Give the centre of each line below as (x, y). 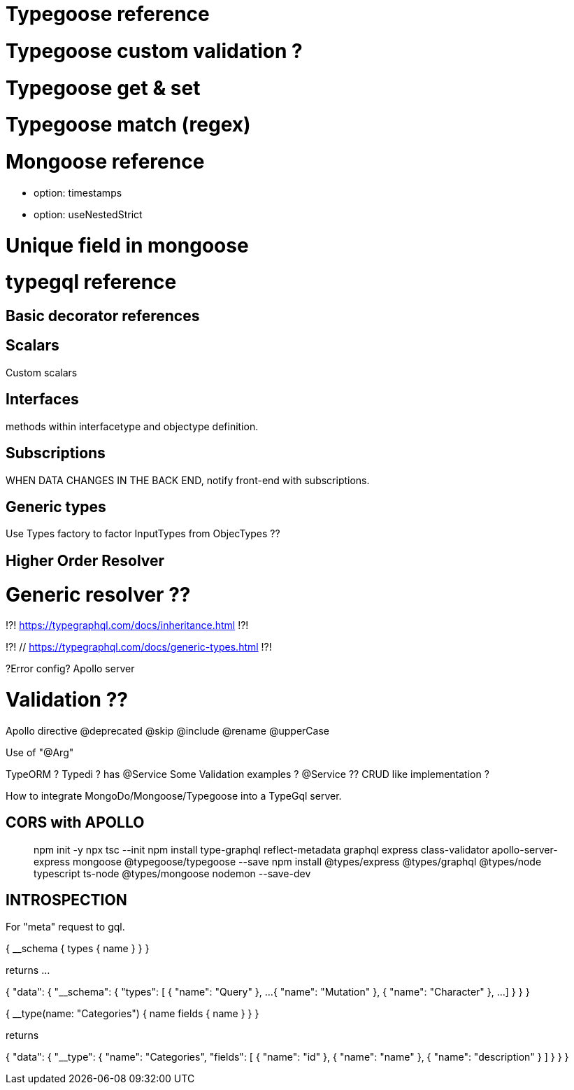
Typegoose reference (108, 14)
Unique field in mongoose (127, 245)
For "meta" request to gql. (65, 927)
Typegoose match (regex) (128, 125)
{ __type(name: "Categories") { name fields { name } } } (132, 1014)
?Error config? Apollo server (70, 669)
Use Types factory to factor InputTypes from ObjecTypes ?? (143, 534)
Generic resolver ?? (98, 594)
